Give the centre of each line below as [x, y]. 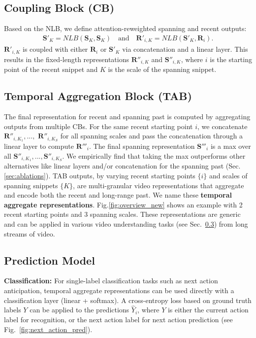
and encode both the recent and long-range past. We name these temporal [118, 195]
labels [13, 310]
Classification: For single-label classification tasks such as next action [111, 281]
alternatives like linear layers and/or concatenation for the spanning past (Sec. [122, 166]
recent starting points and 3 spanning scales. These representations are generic [122, 214]
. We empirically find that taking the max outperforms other [154, 155]
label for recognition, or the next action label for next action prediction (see [118, 320]
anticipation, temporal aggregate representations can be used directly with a [119, 290]
